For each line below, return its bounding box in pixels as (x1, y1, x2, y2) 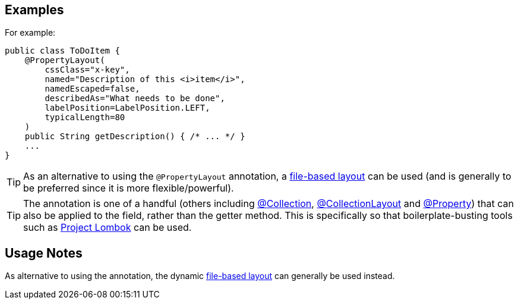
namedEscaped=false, (45, 84, 140, 94)
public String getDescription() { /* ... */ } (24, 131, 245, 142)
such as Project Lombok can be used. (23, 221, 192, 234)
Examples (5, 2, 64, 17)
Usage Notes (5, 245, 83, 261)
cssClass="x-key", (45, 65, 130, 75)
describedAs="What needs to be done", (45, 93, 225, 104)
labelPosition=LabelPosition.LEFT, (45, 103, 210, 113)
